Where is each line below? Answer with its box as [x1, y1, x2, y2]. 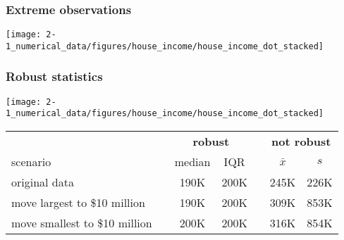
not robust [271, 133, 331, 150]
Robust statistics [6, 68, 103, 85]
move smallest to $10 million [11, 215, 152, 232]
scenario [11, 153, 51, 170]
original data [11, 174, 74, 191]
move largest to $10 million [11, 194, 145, 211]
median [174, 153, 211, 170]
